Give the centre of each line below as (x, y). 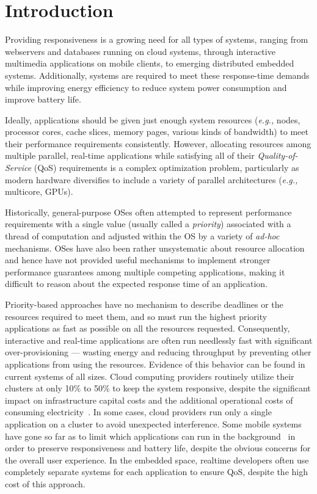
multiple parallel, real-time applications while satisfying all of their (130, 155)
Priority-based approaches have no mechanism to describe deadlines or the (144, 304)
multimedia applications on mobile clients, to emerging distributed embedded (150, 63)
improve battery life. (43, 99)
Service (18, 168)
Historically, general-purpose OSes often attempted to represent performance (148, 212)
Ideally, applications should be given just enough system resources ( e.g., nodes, (153, 119)
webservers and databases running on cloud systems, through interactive (140, 51)
